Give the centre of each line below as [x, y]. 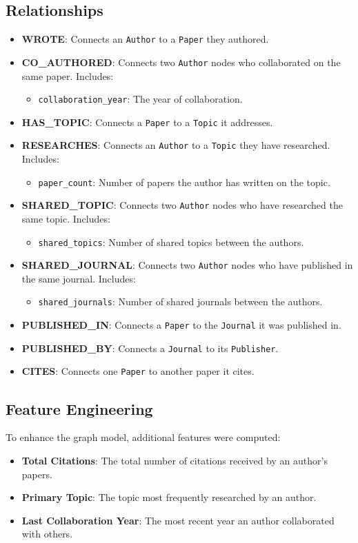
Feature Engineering [79, 408]
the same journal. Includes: [79, 278]
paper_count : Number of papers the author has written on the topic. [184, 182]
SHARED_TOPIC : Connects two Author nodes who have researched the [182, 205]
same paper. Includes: [68, 75]
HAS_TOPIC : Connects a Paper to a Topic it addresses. [147, 122]
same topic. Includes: [66, 218]
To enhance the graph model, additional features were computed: [143, 437]
